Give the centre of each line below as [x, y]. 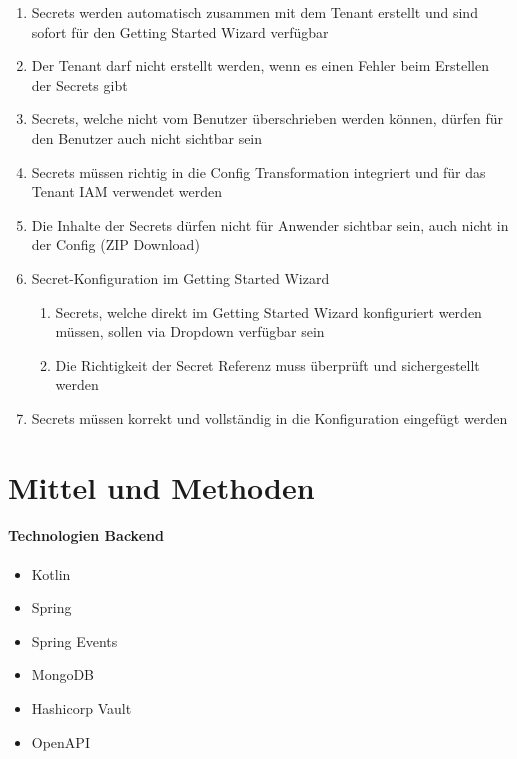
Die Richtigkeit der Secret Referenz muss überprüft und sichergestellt [267, 364]
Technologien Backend [86, 535]
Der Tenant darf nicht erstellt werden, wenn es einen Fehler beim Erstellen [260, 65]
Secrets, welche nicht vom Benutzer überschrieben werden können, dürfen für [267, 118]
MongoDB [63, 674]
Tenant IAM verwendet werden [127, 191]
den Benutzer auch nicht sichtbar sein [147, 137]
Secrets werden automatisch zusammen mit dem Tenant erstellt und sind [254, 12]
